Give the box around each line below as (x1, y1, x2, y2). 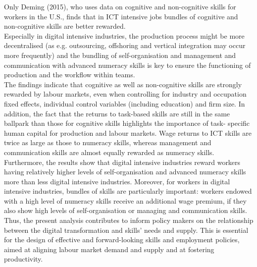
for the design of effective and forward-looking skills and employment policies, (4, 234, 240, 245)
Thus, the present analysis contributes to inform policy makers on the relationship (4, 215, 254, 225)
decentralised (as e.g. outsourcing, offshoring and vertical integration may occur (4, 40, 246, 51)
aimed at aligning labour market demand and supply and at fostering (4, 244, 214, 254)
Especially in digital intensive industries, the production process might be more (4, 30, 245, 41)
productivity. (4, 254, 43, 264)
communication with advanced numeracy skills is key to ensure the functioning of (4, 59, 251, 70)
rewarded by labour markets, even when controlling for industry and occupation (4, 89, 247, 99)
